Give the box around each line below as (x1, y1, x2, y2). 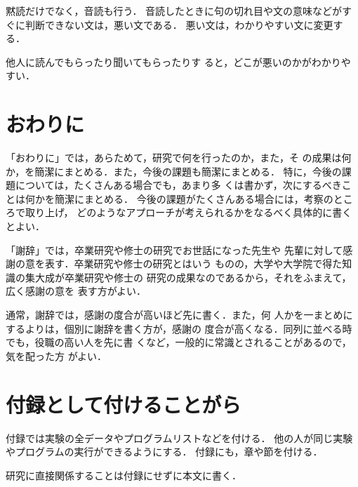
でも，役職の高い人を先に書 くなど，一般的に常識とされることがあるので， (6, 335, 352, 349)
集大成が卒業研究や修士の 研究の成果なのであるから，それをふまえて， (25, 269, 352, 284)
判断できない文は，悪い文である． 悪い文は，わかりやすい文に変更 (25, 17, 333, 32)
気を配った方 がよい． (6, 348, 107, 363)
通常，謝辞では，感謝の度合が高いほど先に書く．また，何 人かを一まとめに (6, 307, 353, 322)
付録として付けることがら (6, 389, 241, 418)
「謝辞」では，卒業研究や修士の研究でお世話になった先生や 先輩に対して (6, 242, 343, 257)
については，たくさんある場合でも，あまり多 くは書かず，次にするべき (15, 178, 342, 192)
